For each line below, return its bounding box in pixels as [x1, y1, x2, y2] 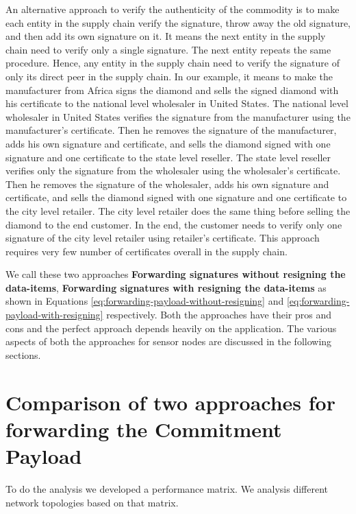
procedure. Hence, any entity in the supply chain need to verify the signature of [5, 56, 340, 70]
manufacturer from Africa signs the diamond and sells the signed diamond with [5, 82, 339, 97]
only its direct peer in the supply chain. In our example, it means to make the [5, 69, 333, 83]
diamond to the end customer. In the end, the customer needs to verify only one [5, 217, 342, 231]
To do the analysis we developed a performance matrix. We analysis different [5, 481, 329, 495]
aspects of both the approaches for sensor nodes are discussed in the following [5, 334, 332, 349]
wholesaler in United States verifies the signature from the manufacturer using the [5, 109, 351, 124]
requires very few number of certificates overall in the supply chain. [5, 244, 288, 258]
